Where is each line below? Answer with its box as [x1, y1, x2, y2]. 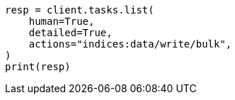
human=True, [28, 16, 95, 27]
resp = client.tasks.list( [5, 4, 154, 16]
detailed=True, [28, 27, 113, 38]
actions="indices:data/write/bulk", [28, 38, 232, 50]
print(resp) [5, 61, 71, 72]
